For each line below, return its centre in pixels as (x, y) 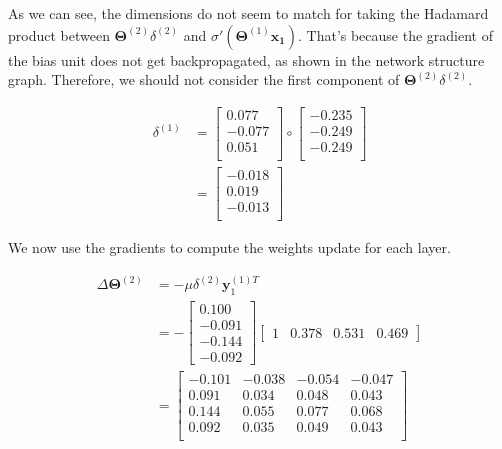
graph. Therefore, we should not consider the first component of (204, 79)
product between (59, 34)
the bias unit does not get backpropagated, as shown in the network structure (246, 59)
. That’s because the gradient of (395, 34)
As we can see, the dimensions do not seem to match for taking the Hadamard (248, 13)
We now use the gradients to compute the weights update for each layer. (229, 247)
